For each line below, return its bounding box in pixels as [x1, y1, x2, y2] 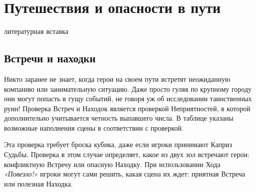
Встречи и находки [4, 50, 96, 66]
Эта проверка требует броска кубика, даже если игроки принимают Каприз [4, 139, 233, 150]
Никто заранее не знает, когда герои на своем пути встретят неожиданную [4, 73, 231, 84]
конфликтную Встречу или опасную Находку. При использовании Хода [4, 159, 221, 169]
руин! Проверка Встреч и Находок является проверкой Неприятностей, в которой [4, 103, 251, 113]
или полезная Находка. [4, 178, 73, 189]
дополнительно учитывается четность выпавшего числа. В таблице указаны [4, 113, 234, 123]
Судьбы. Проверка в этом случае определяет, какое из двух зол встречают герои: [4, 149, 250, 160]
